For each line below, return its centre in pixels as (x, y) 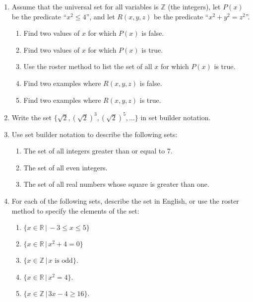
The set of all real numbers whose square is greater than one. (116, 184)
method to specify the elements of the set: (75, 210)
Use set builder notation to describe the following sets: (95, 134)
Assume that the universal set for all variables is (85, 6)
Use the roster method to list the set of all (88, 66)
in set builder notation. (176, 117)
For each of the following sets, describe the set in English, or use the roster (125, 201)
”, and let (100, 16)
